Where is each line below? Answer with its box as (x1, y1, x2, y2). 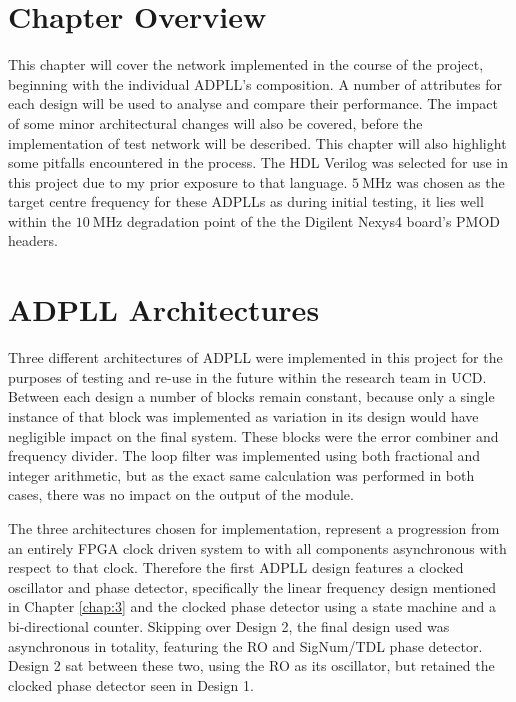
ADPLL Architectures (8, 289, 320, 330)
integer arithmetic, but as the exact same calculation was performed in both (8, 464, 475, 485)
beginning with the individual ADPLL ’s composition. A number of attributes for (8, 73, 502, 94)
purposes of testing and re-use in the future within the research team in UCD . (8, 366, 487, 387)
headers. (8, 230, 58, 251)
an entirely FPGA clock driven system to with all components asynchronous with (8, 537, 507, 558)
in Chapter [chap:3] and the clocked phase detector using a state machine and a (8, 596, 496, 617)
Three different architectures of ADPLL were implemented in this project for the (8, 347, 503, 368)
